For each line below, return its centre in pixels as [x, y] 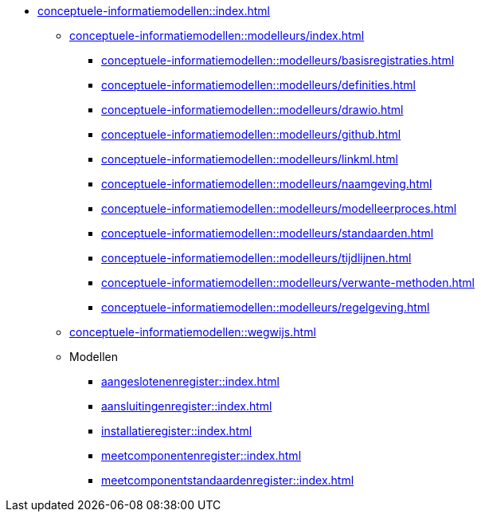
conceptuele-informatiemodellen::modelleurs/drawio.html [252, 110]
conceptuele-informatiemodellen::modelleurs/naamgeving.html [267, 184]
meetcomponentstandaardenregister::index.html [228, 480]
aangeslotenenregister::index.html [191, 381]
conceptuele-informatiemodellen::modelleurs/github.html [251, 134]
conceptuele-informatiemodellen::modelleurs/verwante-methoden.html [288, 283]
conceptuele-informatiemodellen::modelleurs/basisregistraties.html [278, 60]
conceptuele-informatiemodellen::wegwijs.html [193, 332]
